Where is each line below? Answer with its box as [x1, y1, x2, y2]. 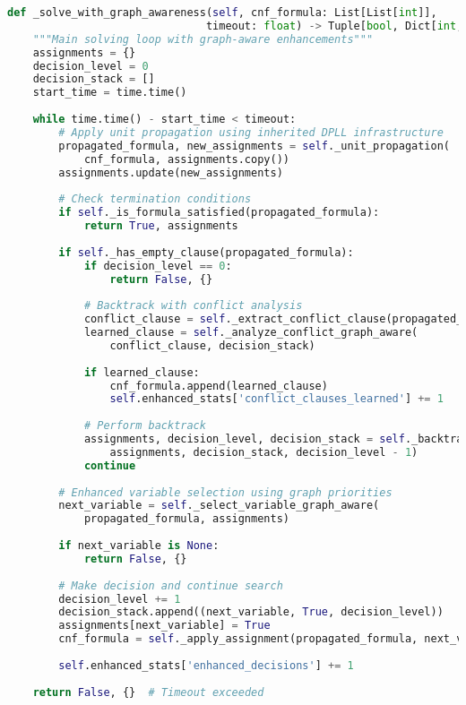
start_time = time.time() [32, 86, 187, 99]
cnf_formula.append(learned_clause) [109, 379, 328, 392]
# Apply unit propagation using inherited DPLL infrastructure [58, 125, 444, 139]
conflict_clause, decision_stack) [109, 339, 315, 352]
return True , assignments [83, 219, 238, 232]
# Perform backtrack [83, 419, 206, 433]
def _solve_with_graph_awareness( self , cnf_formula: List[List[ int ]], [7, 6, 437, 19]
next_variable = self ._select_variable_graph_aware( [58, 499, 380, 512]
